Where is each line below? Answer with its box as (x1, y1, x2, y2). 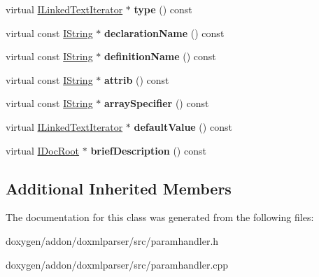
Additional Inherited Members (6, 177, 232, 199)
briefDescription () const (90, 143, 206, 157)
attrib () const (104, 72, 169, 87)
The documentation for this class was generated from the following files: (6, 210, 314, 225)
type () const (134, 2, 192, 16)
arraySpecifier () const (104, 96, 209, 111)
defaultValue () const (134, 119, 232, 134)
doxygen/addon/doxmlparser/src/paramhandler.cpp (6, 257, 229, 271)
